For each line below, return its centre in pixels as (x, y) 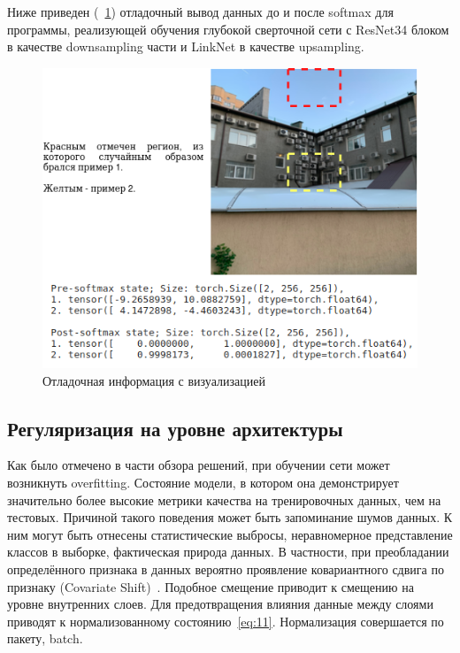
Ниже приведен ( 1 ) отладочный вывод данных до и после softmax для (200, 12)
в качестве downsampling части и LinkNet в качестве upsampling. (186, 46)
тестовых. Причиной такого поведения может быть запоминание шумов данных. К (230, 517)
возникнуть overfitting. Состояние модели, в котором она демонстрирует (203, 482)
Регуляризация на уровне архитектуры (175, 428)
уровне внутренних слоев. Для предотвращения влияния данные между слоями (220, 604)
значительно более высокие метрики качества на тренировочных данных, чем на (224, 499)
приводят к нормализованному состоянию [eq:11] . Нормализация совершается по (226, 621)
